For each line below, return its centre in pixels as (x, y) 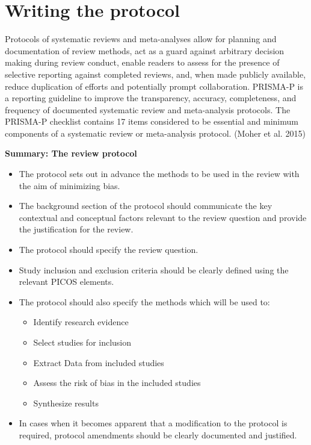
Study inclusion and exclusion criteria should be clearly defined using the (154, 269)
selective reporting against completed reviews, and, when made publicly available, (155, 74)
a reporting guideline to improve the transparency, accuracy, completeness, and (151, 98)
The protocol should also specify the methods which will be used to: (144, 301)
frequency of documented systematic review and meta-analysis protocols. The (148, 109)
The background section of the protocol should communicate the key (146, 206)
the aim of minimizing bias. (69, 185)
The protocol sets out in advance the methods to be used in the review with (159, 174)
